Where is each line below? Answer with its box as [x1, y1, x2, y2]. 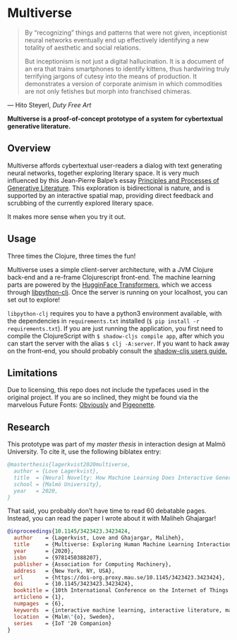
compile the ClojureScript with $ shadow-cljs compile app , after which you [7, 331, 224, 340]
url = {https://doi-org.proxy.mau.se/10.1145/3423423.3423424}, [13, 574, 226, 581]
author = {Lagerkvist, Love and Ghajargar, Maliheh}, [13, 535, 185, 542]
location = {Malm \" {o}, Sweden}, [13, 613, 115, 620]
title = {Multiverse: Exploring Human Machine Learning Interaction [13, 541, 232, 548]
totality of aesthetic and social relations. [24, 43, 141, 52]
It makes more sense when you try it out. [7, 212, 126, 220]
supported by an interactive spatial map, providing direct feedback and [7, 191, 214, 199]
